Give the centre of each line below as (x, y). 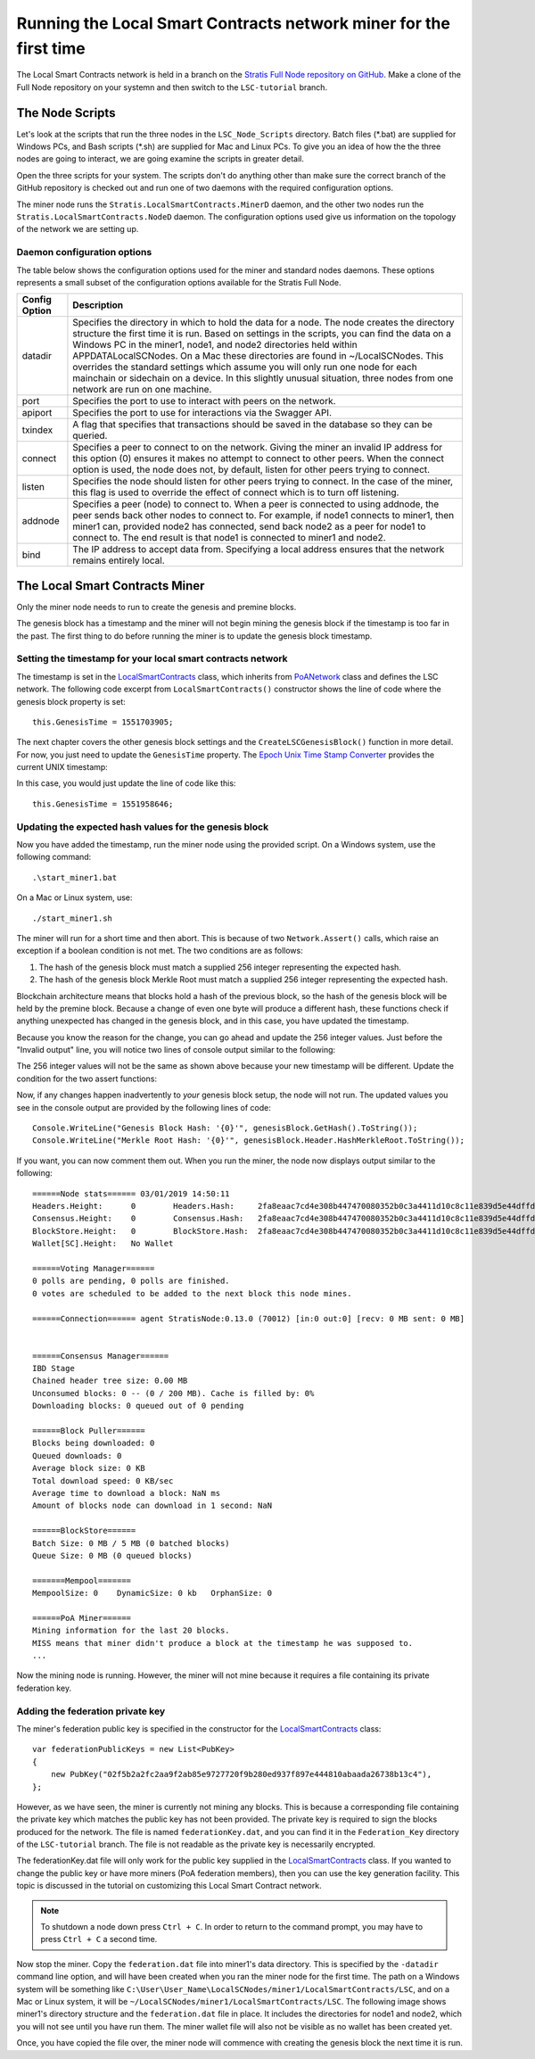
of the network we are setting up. (78, 229)
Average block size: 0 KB (89, 1468)
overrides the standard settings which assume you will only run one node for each (245, 368)
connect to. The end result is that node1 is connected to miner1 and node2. (230, 538)
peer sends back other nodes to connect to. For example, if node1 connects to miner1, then (263, 516)
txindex (37, 430)
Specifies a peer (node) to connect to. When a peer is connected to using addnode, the (256, 504)
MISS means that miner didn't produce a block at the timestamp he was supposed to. (223, 1643)
